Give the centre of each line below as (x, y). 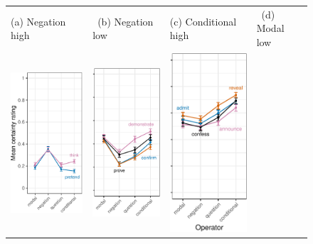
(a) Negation (38, 21)
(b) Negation (126, 21)
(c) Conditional (203, 21)
